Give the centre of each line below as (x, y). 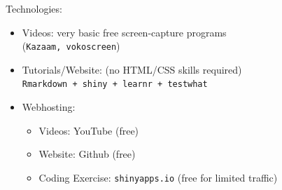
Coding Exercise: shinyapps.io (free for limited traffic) (158, 177)
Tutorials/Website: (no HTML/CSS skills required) (132, 69)
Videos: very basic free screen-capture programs (124, 32)
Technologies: (34, 8)
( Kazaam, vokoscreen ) (71, 46)
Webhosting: (49, 107)
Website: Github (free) (87, 154)
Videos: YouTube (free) (89, 130)
